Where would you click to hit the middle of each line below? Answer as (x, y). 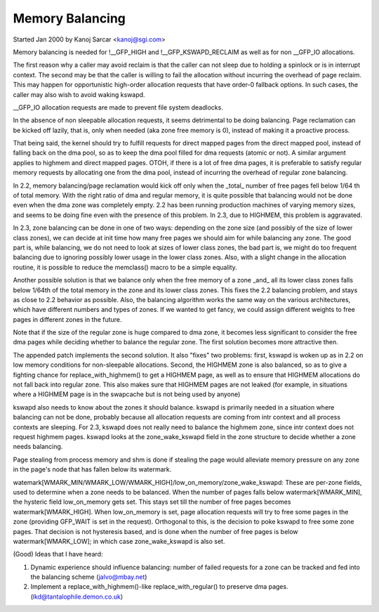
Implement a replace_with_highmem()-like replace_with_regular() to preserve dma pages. (159, 587)
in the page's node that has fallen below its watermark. (92, 469)
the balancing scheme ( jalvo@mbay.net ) (89, 577)
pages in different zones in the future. (67, 319)
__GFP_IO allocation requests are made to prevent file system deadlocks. (118, 107)
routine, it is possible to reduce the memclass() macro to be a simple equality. (125, 267)
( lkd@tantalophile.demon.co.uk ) (77, 597)
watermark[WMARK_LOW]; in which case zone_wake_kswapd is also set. (119, 541)
